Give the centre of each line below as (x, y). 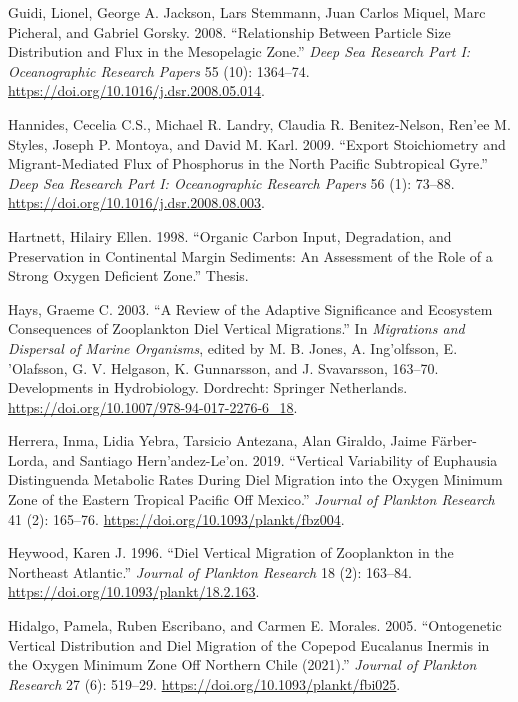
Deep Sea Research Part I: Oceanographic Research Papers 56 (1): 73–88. (231, 182)
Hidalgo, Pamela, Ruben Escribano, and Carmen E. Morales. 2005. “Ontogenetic (255, 625)
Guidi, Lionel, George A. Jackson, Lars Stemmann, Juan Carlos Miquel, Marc (247, 12)
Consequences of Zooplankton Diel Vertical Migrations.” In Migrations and (236, 328)
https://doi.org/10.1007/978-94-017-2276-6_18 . (153, 406)
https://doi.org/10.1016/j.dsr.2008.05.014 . (136, 90)
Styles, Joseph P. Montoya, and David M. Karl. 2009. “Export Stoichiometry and (257, 143)
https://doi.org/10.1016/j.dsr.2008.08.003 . (136, 202)
